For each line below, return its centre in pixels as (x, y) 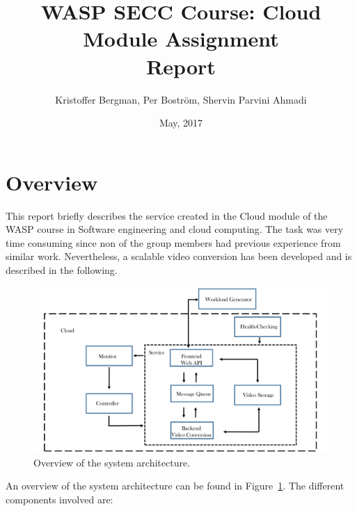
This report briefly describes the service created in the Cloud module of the (167, 215)
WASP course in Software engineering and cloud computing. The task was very (175, 229)
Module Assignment (181, 39)
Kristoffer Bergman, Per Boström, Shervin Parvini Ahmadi (181, 99)
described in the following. (62, 270)
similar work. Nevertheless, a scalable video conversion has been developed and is (179, 256)
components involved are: (59, 499)
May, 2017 (181, 123)
